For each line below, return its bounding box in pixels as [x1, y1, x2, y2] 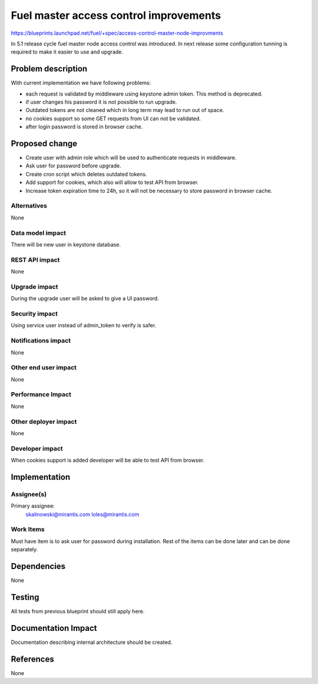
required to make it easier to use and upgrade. [11, 48, 124, 55]
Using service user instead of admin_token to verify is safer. [11, 322, 157, 329]
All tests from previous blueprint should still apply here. [11, 607, 145, 614]
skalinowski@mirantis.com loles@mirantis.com [25, 511, 140, 518]
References [11, 654, 54, 664]
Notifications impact [11, 337, 71, 345]
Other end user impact [11, 363, 77, 371]
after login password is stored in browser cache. [25, 123, 143, 130]
